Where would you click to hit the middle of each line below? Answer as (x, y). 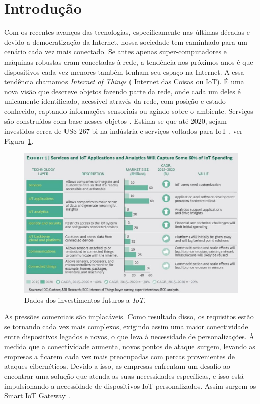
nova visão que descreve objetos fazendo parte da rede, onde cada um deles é (122, 91)
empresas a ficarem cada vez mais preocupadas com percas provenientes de (119, 356)
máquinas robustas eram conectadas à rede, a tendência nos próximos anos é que (129, 61)
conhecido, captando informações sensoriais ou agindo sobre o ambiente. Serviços (129, 111)
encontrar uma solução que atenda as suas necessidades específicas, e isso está (124, 376)
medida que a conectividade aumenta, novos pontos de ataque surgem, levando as (130, 346)
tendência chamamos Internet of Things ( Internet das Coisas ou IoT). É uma (124, 81)
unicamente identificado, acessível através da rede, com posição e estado (115, 101)
